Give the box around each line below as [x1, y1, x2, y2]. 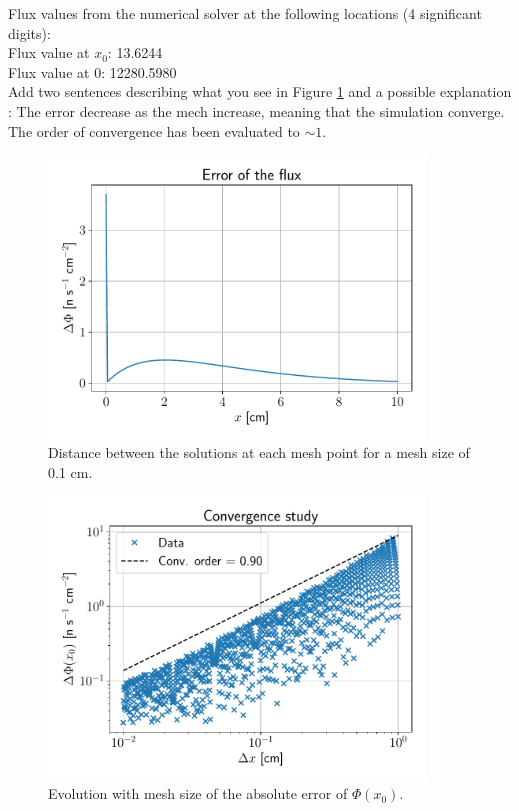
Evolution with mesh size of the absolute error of [48, 783, 348, 804]
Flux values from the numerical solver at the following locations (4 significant [8, 3, 482, 23]
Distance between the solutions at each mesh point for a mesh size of [48, 442, 470, 463]
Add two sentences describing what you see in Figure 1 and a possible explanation [8, 81, 512, 102]
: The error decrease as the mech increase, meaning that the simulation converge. [8, 100, 505, 121]
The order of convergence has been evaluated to [8, 120, 300, 141]
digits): [8, 22, 51, 43]
